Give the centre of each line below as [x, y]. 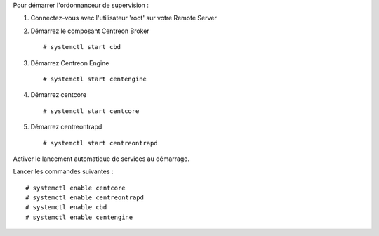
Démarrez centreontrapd [66, 127]
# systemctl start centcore [91, 111]
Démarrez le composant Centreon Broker [90, 31]
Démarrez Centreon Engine [70, 63]
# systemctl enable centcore [75, 188]
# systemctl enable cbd [66, 208]
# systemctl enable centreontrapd [85, 198]
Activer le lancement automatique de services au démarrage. [101, 159]
